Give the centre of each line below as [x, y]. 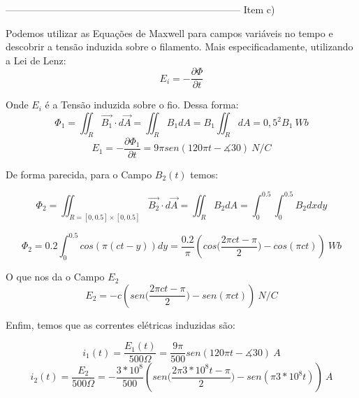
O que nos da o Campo [55, 277]
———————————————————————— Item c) [140, 9]
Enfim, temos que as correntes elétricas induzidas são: [120, 324]
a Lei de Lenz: [36, 60]
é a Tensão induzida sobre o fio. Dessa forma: [142, 105]
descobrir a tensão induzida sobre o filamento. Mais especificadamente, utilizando [179, 47]
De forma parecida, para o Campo [79, 174]
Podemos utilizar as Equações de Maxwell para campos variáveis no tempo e [169, 33]
